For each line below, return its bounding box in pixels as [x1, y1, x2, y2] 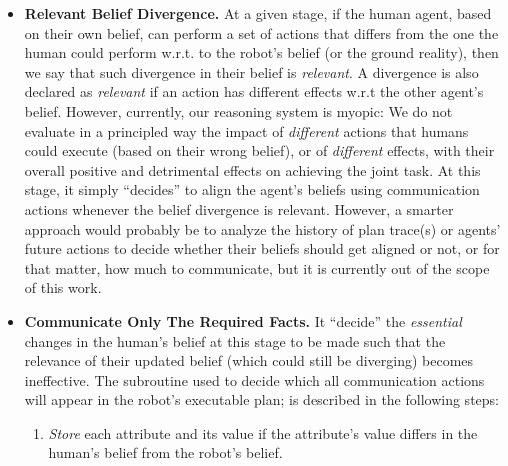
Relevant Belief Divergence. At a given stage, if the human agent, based [24, 3, 492, 23]
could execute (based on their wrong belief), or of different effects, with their [24, 140, 495, 161]
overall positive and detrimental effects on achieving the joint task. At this [24, 159, 481, 180]
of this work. [24, 277, 102, 298]
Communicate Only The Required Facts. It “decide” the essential [24, 310, 462, 331]
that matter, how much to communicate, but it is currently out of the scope [24, 257, 490, 278]
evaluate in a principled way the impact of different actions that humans [24, 120, 469, 141]
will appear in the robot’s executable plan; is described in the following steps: [24, 389, 499, 410]
